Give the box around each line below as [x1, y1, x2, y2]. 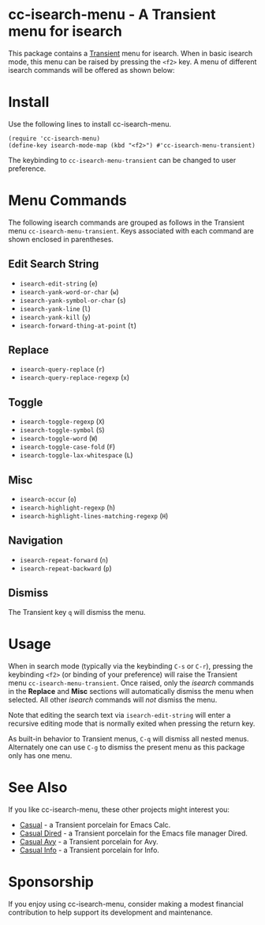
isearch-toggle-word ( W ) [19, 434, 99, 443]
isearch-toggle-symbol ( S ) [19, 425, 105, 434]
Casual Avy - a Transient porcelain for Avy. [19, 836, 159, 846]
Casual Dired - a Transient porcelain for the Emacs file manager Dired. [19, 828, 248, 838]
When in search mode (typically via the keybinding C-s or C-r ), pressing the [8, 661, 254, 670]
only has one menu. [8, 750, 73, 760]
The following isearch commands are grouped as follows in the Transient [8, 218, 244, 227]
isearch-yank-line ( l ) [19, 303, 91, 313]
